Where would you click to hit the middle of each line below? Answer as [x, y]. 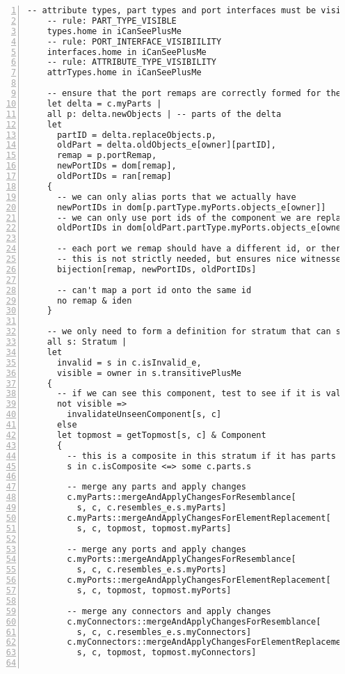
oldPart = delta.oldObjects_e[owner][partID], [166, 145]
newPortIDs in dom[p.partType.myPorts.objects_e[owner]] [191, 207]
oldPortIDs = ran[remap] [114, 176]
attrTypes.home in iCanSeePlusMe [124, 73]
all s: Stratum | [87, 342]
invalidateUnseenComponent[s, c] [144, 415]
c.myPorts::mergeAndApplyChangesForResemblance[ [182, 559]
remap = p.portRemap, [107, 156]
